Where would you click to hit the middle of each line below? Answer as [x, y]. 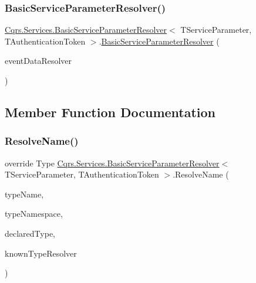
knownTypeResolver [41, 253]
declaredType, [30, 233]
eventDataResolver [38, 61]
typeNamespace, [34, 214]
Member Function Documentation [110, 112]
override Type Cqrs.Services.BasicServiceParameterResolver [112, 163]
